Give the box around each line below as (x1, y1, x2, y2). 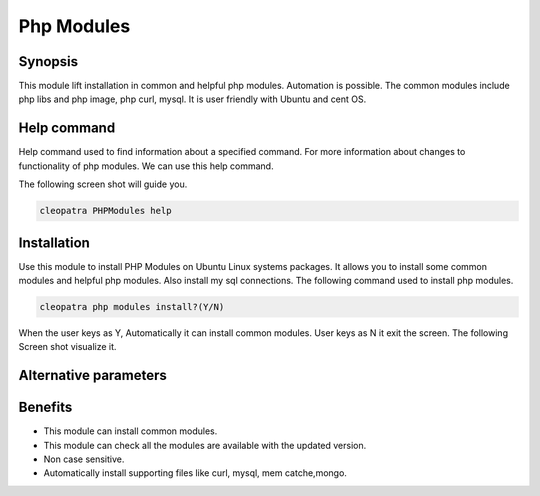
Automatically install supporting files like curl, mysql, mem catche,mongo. (43, 467, 347, 479)
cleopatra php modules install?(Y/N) (39, 301, 225, 312)
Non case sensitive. (43, 453, 125, 465)
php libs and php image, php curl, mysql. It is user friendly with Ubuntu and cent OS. (18, 93, 367, 105)
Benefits (18, 399, 73, 416)
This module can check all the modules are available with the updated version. (43, 439, 367, 451)
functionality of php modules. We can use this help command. (18, 160, 274, 172)
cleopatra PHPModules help (39, 205, 172, 217)
